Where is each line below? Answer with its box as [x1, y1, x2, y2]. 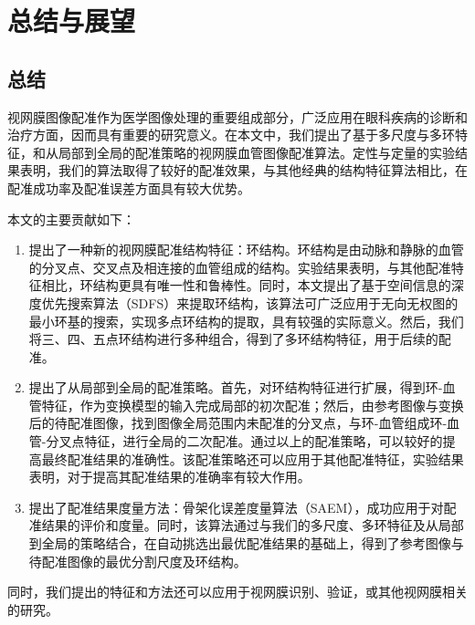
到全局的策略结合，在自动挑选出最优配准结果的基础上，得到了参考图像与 [28, 534, 464, 553]
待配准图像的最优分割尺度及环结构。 [28, 551, 247, 570]
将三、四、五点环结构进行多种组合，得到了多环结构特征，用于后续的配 [28, 329, 451, 349]
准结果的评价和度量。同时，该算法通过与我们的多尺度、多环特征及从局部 [28, 516, 464, 535]
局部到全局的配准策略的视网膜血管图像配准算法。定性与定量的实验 [58, 142, 455, 161]
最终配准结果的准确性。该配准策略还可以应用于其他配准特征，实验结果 [41, 449, 464, 468]
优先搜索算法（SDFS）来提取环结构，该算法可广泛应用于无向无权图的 [41, 293, 459, 312]
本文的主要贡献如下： [7, 209, 135, 228]
